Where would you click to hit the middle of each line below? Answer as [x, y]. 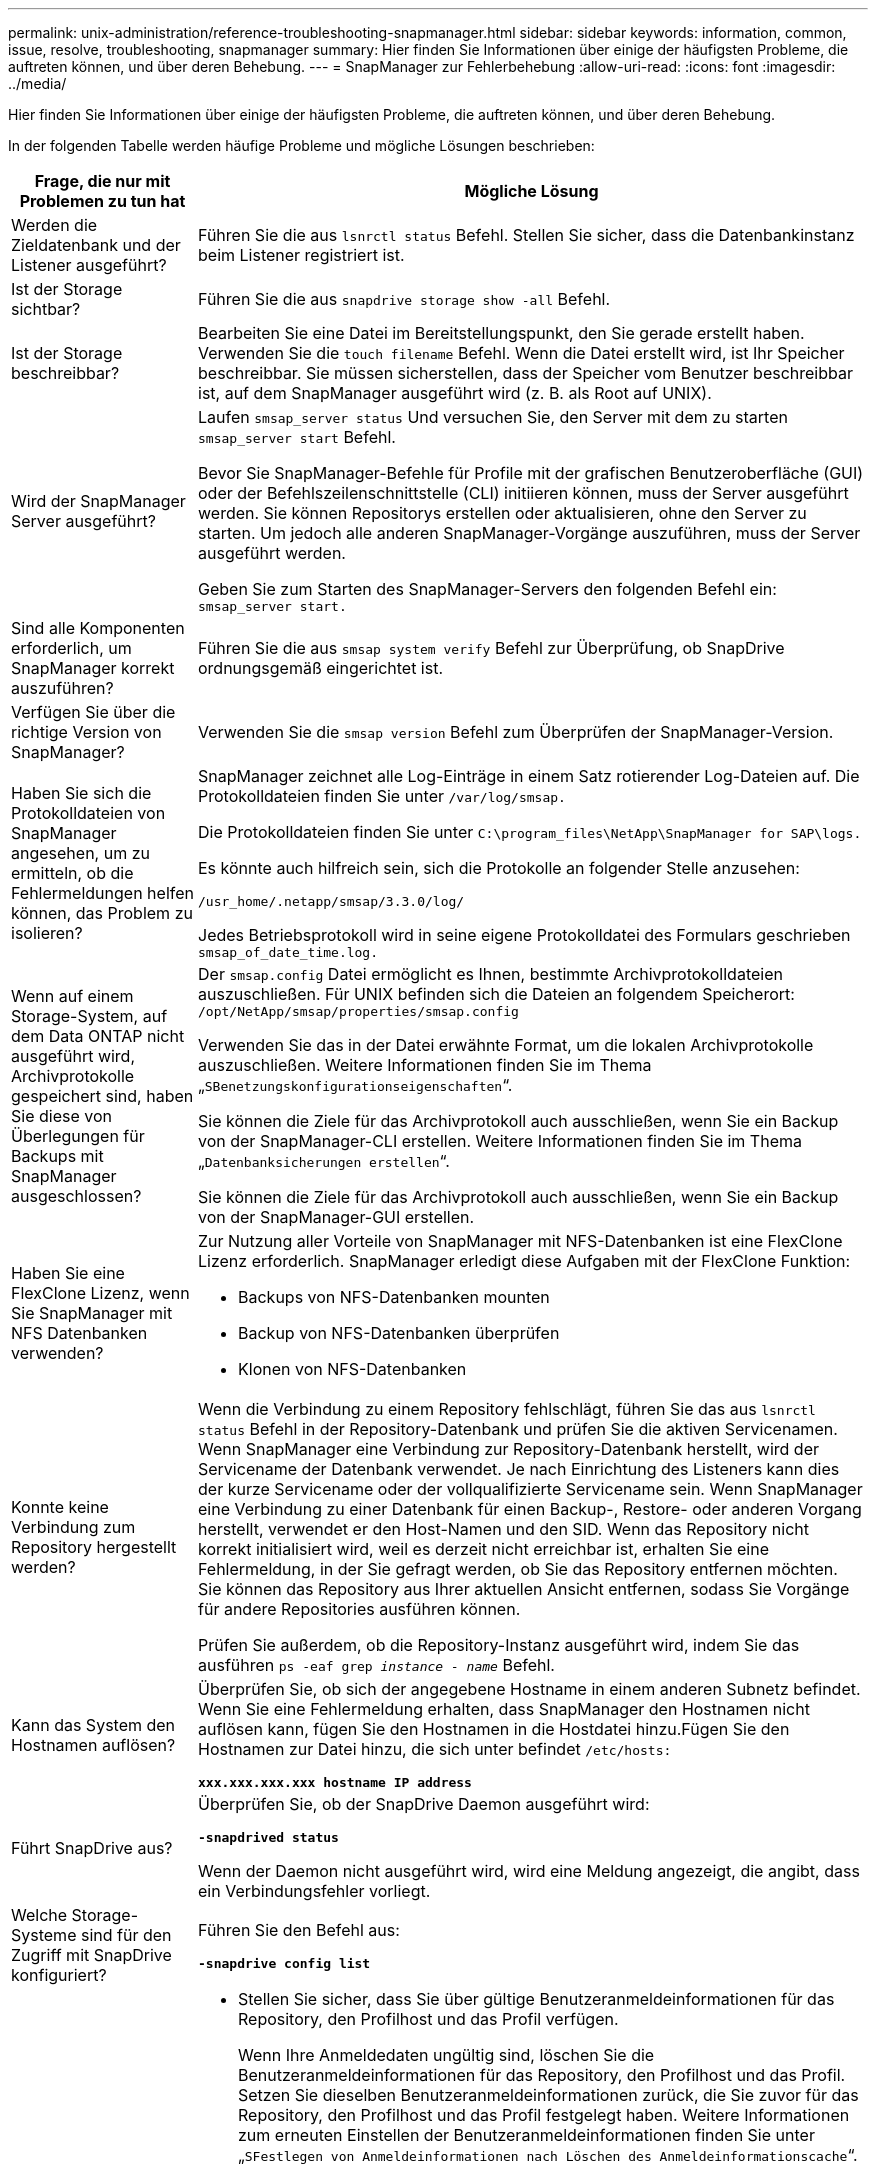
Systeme [44, 1935]
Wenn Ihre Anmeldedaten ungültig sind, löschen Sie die [446, 2055]
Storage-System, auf [89, 1015]
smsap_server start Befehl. [297, 437]
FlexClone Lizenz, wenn [100, 1293]
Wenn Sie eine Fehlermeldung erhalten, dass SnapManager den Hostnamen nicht [504, 1709]
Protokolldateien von [88, 813]
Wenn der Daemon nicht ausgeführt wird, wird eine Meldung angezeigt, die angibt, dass [529, 1871]
